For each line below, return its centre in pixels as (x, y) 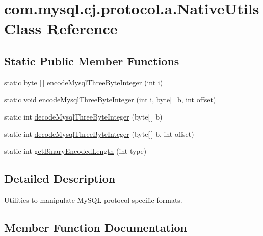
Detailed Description (60, 179)
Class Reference (61, 28)
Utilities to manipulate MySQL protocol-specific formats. (93, 199)
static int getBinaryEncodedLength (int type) (75, 151)
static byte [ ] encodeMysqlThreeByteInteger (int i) (84, 82)
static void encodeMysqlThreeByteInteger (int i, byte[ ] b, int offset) (110, 99)
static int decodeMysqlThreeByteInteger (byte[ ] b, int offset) (99, 134)
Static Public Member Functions (92, 61)
